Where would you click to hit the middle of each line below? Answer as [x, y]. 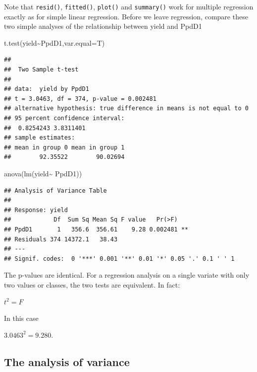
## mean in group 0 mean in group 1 [64, 147]
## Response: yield [36, 210]
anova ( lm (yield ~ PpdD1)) [43, 173]
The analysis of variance [67, 361]
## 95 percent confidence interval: [64, 118]
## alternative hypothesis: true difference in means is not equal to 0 [126, 109]
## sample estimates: [40, 138]
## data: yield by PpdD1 [47, 89]
